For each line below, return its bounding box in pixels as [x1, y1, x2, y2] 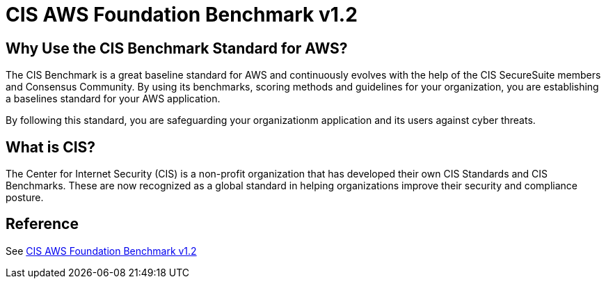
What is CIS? [6, 138, 96, 156]
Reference [6, 215, 79, 233]
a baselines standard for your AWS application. [6, 93, 221, 105]
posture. [6, 191, 44, 204]
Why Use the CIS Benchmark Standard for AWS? [6, 39, 348, 57]
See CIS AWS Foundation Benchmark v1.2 [6, 244, 197, 257]
